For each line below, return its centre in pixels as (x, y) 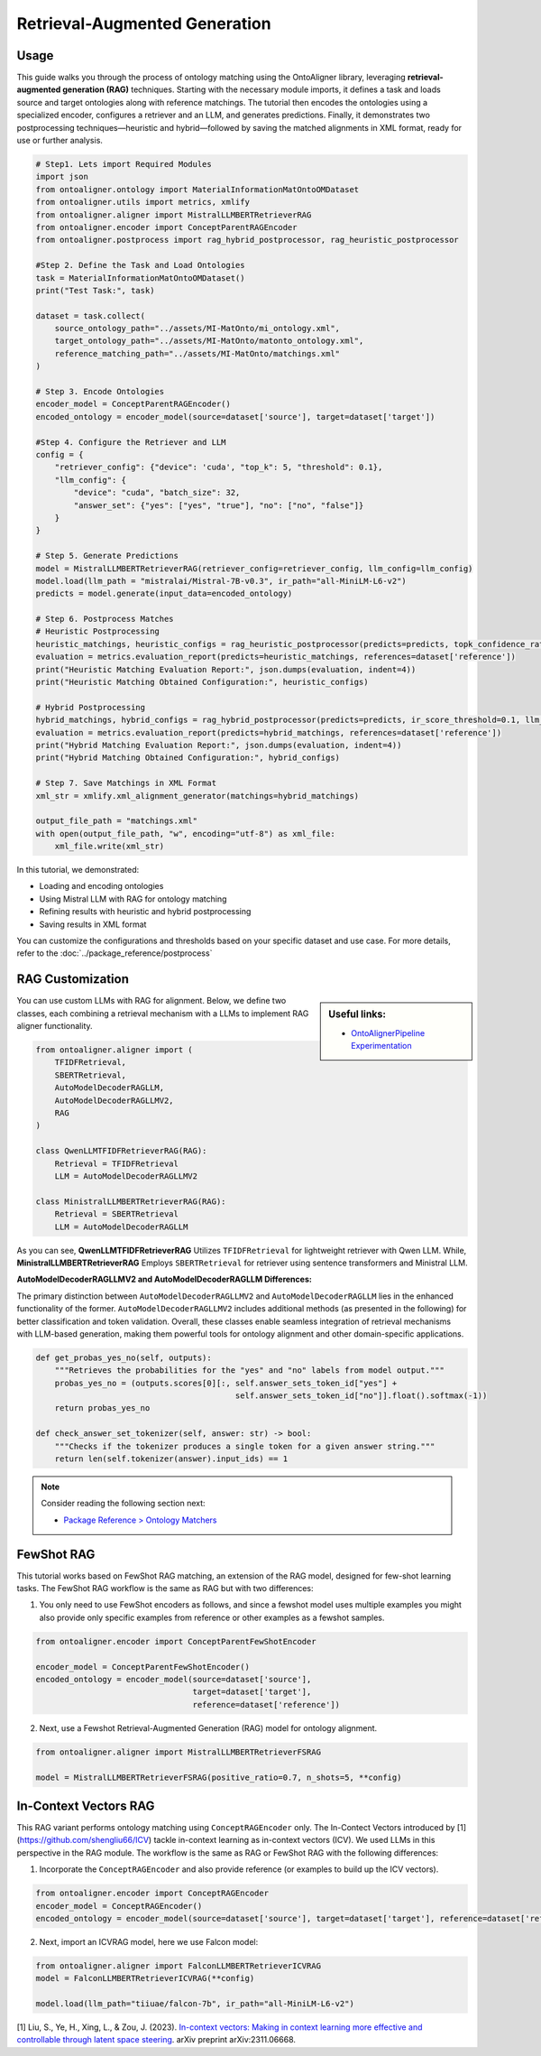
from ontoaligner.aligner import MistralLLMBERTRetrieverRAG (174, 215)
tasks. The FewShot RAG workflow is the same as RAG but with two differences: (165, 1588)
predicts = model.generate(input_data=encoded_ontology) (164, 594)
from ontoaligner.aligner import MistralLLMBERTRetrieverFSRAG (179, 1752)
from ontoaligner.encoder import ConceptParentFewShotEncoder (176, 1641)
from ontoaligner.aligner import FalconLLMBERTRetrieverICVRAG (179, 1966)
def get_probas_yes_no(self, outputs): (124, 1357)
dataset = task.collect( (91, 315)
